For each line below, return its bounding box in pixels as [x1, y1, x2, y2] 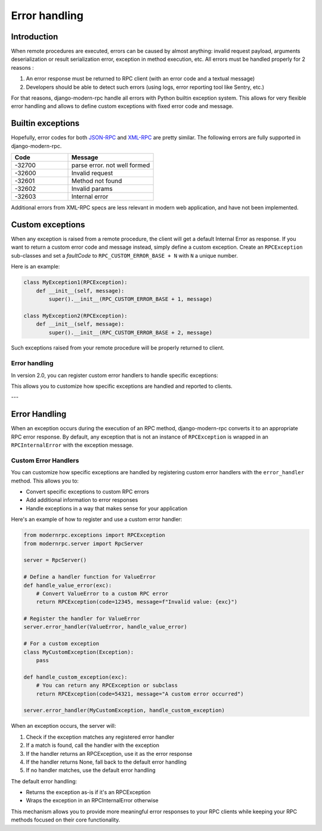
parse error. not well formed [72, 161, 150, 169]
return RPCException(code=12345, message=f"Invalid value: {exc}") [36, 598, 238, 606]
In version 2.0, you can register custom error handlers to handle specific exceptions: [11, 372, 219, 379]
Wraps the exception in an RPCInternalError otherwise [26, 797, 159, 804]
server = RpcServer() [23, 557, 87, 564]
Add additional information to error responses [26, 496, 138, 503]
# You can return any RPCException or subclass [36, 682, 178, 689]
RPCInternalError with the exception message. [11, 441, 134, 449]
